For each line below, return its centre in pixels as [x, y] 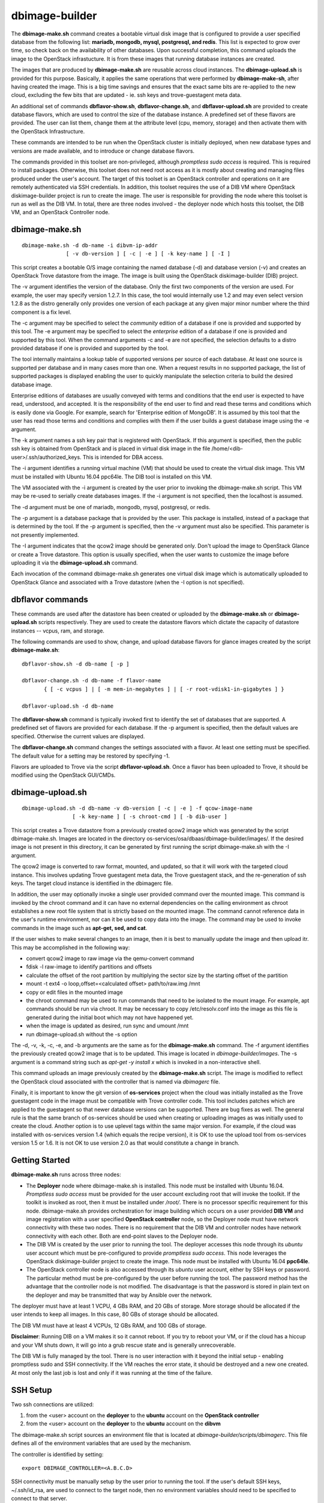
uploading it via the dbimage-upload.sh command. [74, 563]
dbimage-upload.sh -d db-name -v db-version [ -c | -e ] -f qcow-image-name [137, 808]
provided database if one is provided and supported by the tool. [90, 348]
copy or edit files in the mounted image [74, 992]
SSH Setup [31, 1390]
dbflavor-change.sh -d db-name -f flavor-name [91, 681]
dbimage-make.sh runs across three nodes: [66, 1175]
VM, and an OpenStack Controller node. [61, 212]
